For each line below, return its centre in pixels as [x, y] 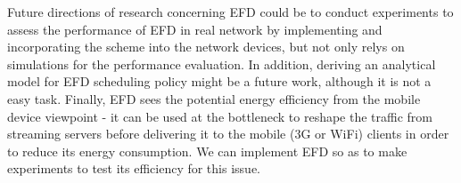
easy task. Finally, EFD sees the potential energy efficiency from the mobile [214, 98]
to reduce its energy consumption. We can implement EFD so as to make [207, 151]
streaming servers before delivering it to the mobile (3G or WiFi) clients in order [228, 134]
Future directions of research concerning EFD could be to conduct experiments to [230, 12]
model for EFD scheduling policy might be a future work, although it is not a [219, 81]
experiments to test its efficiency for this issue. [134, 168]
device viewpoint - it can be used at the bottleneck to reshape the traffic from [220, 116]
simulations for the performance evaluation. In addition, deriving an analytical [222, 64]
